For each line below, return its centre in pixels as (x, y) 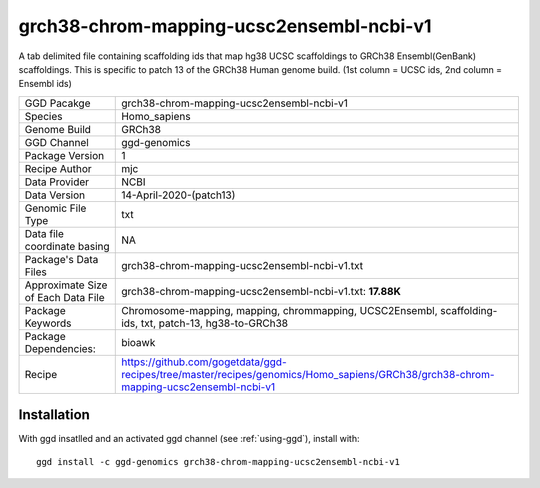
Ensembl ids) (45, 84)
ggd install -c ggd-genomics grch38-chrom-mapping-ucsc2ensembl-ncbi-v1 (218, 461)
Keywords (48, 323)
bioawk (138, 342)
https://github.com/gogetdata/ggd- (204, 362)
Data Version (55, 195)
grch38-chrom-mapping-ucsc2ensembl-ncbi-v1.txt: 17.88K (261, 291)
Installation (54, 415)
